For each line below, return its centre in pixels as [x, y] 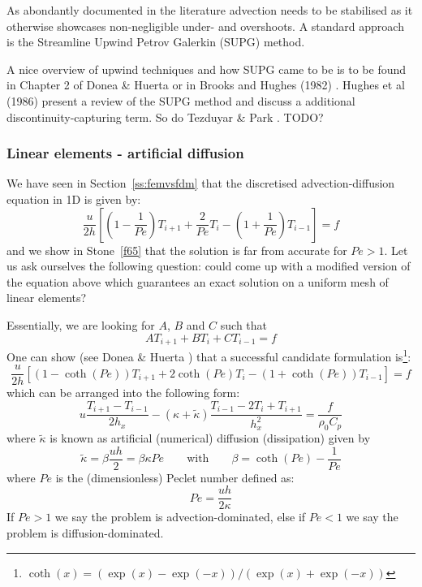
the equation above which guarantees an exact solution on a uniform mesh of [198, 281]
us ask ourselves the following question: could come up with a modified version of [209, 266]
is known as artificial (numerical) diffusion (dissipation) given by [210, 438]
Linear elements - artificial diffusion [125, 153]
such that [244, 324]
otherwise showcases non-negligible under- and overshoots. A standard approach [205, 26]
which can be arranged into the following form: [123, 393]
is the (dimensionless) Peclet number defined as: [175, 477]
